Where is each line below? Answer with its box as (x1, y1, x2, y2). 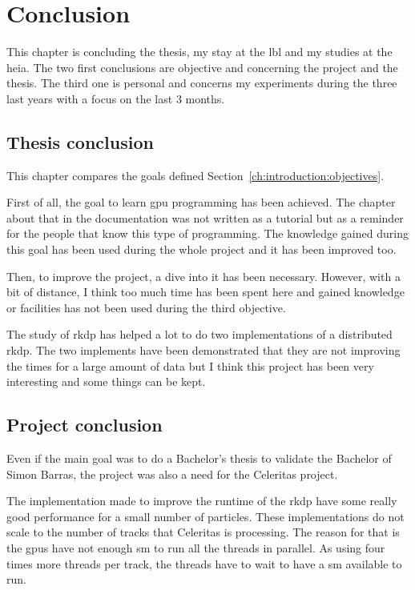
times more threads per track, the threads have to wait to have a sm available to (6, 555, 402, 572)
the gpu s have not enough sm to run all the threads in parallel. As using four (6, 540, 385, 556)
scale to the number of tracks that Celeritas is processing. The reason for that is (6, 524, 400, 540)
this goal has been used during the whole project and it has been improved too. (6, 241, 397, 258)
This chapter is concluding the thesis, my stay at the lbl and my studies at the (6, 43, 393, 60)
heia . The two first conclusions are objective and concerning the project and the (6, 58, 398, 75)
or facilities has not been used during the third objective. (6, 299, 286, 315)
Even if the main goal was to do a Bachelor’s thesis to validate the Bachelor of (6, 450, 392, 467)
